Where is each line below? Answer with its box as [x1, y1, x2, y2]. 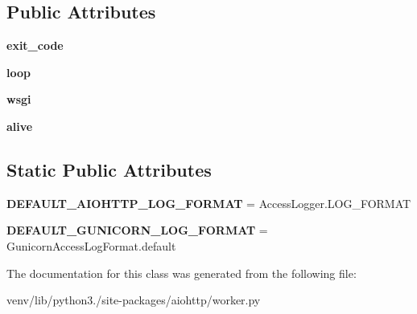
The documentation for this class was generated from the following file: [6, 264, 357, 281]
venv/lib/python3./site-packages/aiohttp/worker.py [6, 292, 261, 308]
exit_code [6, 37, 64, 54]
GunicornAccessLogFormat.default [6, 237, 176, 254]
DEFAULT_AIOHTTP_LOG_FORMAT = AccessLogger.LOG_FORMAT [6, 194, 411, 211]
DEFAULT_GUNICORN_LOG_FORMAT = [6, 222, 268, 239]
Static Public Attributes [6, 157, 212, 181]
